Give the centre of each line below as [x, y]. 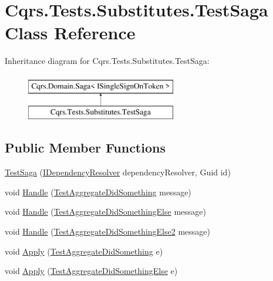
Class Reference [70, 33]
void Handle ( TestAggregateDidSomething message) [98, 192]
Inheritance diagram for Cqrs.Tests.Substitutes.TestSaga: [107, 61]
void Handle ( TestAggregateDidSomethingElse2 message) [107, 231]
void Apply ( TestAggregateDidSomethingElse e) [91, 271]
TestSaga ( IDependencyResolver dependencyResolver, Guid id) [118, 172]
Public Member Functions [85, 148]
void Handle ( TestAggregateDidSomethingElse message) [105, 211]
